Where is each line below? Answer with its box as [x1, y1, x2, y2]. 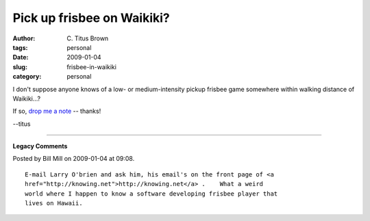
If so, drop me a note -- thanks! [12, 107, 101, 116]
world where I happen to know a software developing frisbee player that [25, 190, 278, 198]
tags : [12, 43, 28, 51]
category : [12, 73, 42, 81]
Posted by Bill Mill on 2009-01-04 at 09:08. [12, 155, 135, 163]
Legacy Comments [12, 142, 68, 151]
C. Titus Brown [66, 34, 109, 42]
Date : [12, 53, 29, 62]
